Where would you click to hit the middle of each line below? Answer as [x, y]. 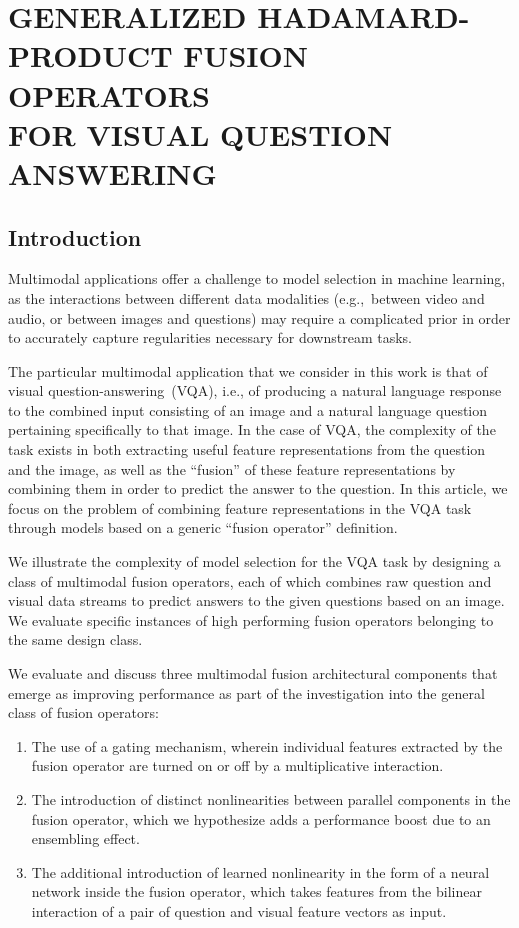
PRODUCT [90, 55]
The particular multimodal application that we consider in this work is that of [248, 370]
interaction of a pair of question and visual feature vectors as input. [239, 910]
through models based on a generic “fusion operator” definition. [203, 527]
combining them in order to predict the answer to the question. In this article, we [258, 488]
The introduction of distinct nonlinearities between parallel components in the [271, 798]
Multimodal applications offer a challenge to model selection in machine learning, [257, 278]
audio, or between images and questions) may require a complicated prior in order [259, 317]
